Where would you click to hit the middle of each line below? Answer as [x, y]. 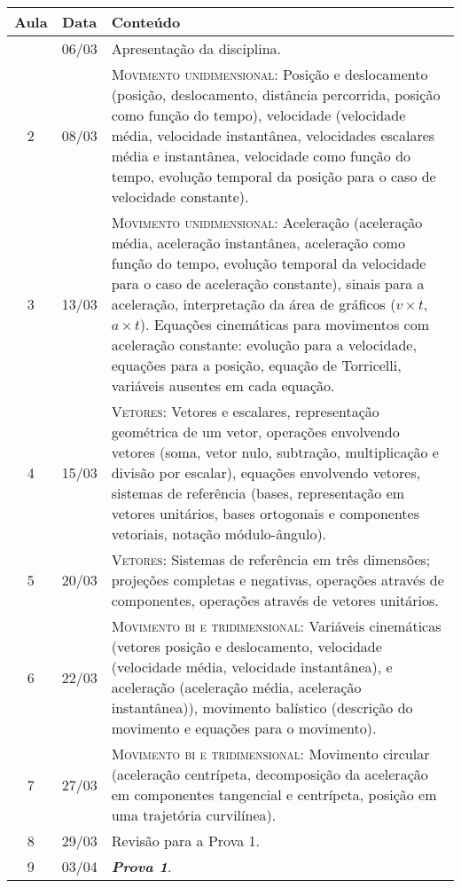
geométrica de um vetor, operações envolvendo [255, 432]
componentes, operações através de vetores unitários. [275, 600]
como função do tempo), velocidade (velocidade [258, 115]
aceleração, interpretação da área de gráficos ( [254, 304]
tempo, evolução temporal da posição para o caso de [273, 176]
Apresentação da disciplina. [196, 48]
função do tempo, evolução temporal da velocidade [269, 263]
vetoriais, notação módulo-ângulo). [219, 534]
